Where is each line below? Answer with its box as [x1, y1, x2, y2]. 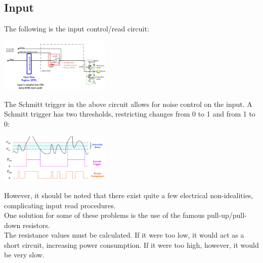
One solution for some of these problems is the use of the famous [4, 210, 205, 220]
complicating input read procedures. [4, 200, 116, 210]
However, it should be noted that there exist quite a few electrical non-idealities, [4, 190, 253, 200]
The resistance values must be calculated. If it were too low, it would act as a [4, 230, 244, 240]
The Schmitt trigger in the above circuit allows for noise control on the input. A [4, 98, 252, 109]
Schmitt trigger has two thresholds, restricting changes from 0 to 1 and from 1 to [4, 108, 255, 119]
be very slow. [4, 249, 45, 260]
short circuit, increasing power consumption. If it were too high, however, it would [4, 239, 259, 250]
